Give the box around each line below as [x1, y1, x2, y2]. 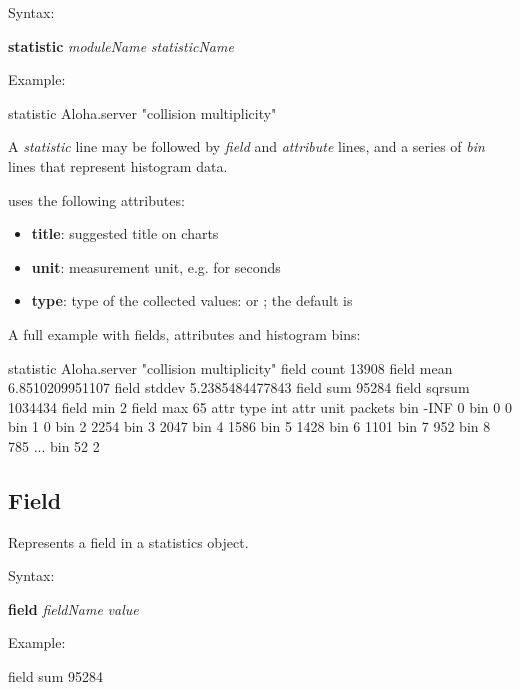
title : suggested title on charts [31, 223, 219, 244]
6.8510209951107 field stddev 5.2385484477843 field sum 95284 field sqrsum [8, 377, 470, 398]
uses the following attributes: [8, 189, 185, 210]
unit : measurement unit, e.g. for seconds [31, 256, 281, 277]
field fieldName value [8, 598, 139, 619]
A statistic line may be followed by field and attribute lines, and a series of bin [8, 136, 485, 157]
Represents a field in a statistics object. [8, 531, 249, 552]
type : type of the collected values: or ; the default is [31, 290, 353, 311]
